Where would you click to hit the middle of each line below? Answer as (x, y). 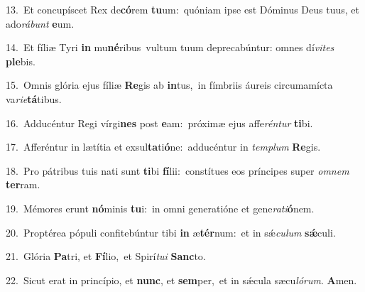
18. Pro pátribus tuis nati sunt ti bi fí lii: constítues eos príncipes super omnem (178, 170)
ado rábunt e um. (40, 23)
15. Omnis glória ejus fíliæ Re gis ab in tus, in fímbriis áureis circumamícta (169, 85)
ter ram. (23, 184)
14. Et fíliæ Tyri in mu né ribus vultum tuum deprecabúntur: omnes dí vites (170, 47)
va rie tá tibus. (34, 98)
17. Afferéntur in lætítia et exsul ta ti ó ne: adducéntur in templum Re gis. (163, 147)
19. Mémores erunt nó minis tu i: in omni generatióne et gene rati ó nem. (160, 208)
